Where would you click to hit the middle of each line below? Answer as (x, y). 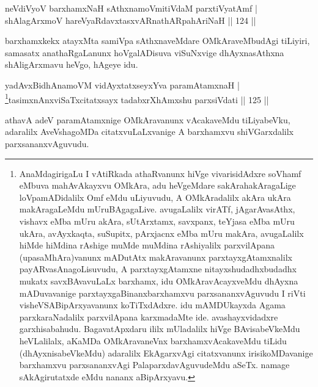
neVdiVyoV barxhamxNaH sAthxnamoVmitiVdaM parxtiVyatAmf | (131, 8)
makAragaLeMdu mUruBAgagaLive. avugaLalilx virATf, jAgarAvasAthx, (157, 209)
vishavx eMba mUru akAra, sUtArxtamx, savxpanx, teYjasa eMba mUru (157, 221)
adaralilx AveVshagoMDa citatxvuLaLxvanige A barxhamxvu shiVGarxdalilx (149, 132)
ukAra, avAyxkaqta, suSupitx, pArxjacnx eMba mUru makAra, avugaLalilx (161, 233)
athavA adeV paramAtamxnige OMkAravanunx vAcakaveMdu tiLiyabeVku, (148, 119)
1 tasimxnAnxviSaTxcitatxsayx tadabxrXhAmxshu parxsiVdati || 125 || (137, 98)
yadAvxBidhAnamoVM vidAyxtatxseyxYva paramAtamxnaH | (122, 85)
